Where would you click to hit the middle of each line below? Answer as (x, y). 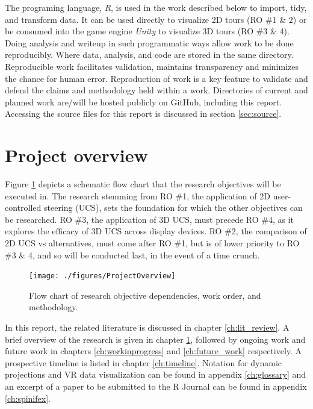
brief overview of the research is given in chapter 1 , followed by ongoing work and (155, 339)
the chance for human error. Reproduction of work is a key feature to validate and (156, 78)
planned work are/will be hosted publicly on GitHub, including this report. (144, 101)
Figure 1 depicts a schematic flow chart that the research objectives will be (143, 184)
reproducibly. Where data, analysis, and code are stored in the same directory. (149, 55)
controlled (23, 208)
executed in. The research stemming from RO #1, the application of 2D (138, 195)
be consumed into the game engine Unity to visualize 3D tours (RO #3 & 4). (147, 31)
